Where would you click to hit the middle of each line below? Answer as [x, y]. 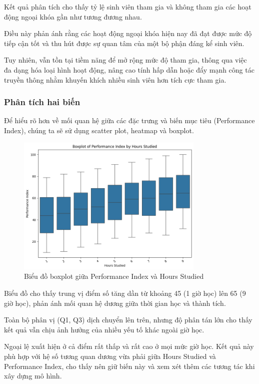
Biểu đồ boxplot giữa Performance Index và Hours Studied [114, 276]
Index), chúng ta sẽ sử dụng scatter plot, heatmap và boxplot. [99, 130]
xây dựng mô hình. [33, 376]
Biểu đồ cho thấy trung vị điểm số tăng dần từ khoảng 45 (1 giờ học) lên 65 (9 [125, 293]
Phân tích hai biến [42, 102]
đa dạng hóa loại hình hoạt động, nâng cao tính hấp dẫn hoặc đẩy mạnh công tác [129, 69]
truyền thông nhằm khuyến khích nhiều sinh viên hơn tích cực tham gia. [115, 79]
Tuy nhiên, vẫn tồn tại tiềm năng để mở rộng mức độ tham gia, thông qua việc [125, 60]
